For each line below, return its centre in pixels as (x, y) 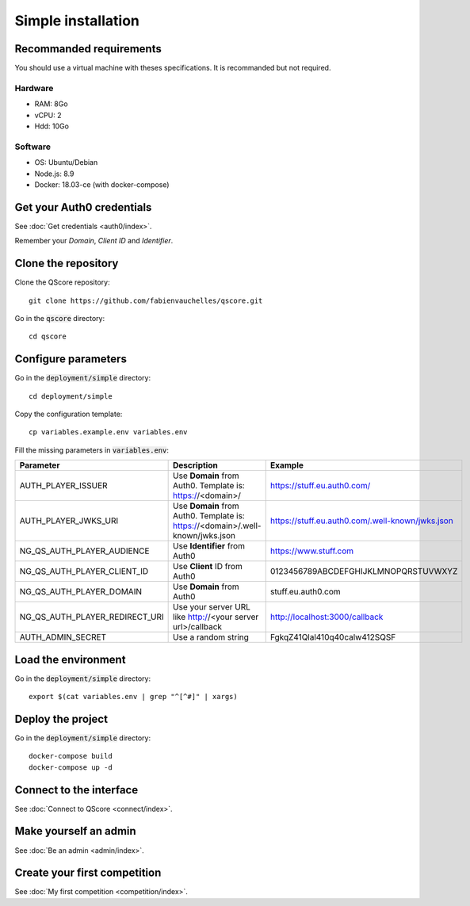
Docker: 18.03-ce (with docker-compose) (102, 184)
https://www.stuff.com (312, 551)
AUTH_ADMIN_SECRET (63, 637)
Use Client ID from (208, 567)
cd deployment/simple (71, 396)
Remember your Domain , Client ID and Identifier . (94, 241)
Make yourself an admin (75, 831)
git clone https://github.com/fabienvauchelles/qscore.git (146, 300)
